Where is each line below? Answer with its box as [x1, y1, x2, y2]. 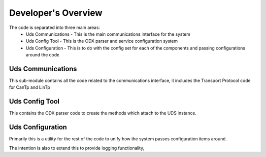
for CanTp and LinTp [9, 84, 50, 90]
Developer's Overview [9, 7, 103, 18]
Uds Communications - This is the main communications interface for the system [26, 31, 191, 37]
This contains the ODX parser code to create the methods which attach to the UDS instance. [9, 110, 197, 116]
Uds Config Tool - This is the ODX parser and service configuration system [26, 38, 178, 44]
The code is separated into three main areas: [9, 25, 100, 30]
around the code [26, 52, 60, 58]
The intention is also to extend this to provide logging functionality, [9, 145, 145, 151]
